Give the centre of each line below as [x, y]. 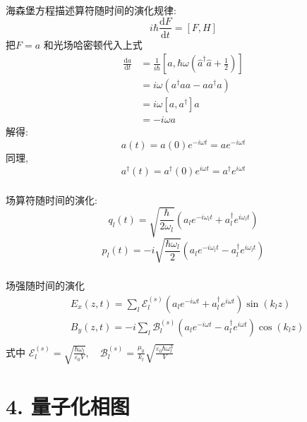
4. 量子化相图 [68, 405]
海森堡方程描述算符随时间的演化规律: [91, 10]
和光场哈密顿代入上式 [93, 44]
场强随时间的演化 [45, 285]
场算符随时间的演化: [52, 199]
